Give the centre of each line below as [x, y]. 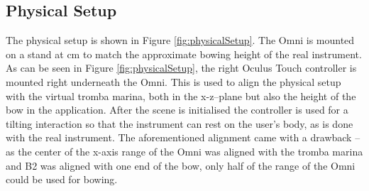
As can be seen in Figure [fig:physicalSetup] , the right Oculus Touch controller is [181, 68]
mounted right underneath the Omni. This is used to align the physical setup [174, 81]
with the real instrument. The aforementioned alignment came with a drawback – [183, 137]
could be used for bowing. [62, 179]
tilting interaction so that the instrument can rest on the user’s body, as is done [180, 123]
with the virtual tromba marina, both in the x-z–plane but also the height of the [181, 95]
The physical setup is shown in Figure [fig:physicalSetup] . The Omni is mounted [180, 40]
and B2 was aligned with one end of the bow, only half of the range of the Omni [181, 165]
